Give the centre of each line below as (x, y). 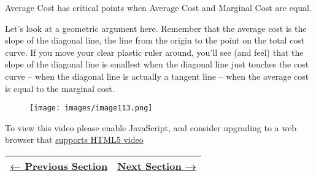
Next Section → (157, 166)
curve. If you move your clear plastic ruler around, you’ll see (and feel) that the (154, 52)
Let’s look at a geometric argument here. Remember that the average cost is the (156, 28)
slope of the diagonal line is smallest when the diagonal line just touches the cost (157, 64)
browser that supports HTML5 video (74, 140)
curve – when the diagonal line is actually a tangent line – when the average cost (157, 76)
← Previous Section (59, 166)
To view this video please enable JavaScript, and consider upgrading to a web (151, 127)
